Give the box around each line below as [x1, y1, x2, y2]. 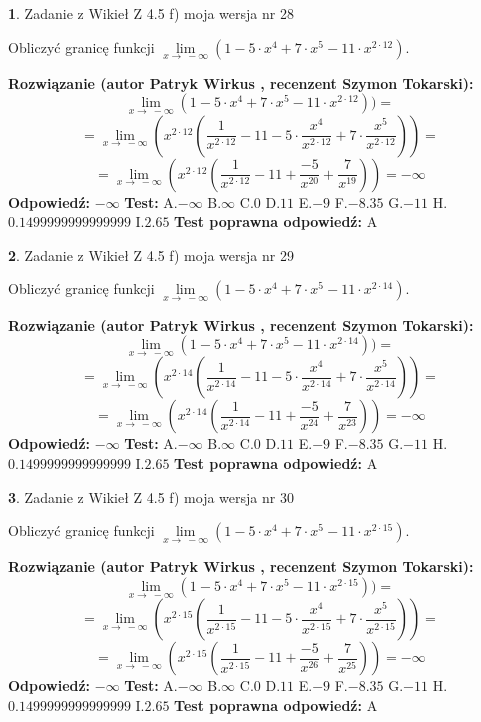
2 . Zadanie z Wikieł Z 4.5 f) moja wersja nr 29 [8, 244, 294, 265]
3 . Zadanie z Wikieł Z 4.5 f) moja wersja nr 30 [8, 486, 294, 507]
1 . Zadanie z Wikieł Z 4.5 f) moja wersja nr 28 [8, 3, 294, 23]
